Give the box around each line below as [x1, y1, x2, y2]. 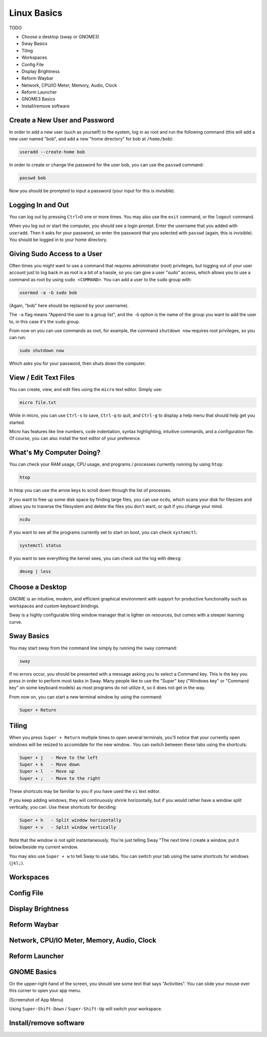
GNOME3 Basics [21, 96, 55, 102]
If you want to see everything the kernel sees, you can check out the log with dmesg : [9, 555, 182, 561]
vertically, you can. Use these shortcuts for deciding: [9, 804, 117, 810]
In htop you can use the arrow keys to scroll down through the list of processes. [9, 488, 172, 494]
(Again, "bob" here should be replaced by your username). [9, 302, 129, 308]
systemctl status [19, 543, 62, 548]
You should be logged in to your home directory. [9, 237, 108, 243]
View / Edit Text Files [9, 374, 75, 382]
